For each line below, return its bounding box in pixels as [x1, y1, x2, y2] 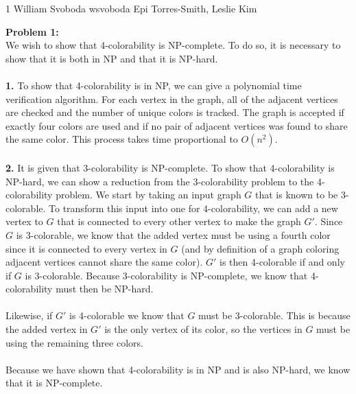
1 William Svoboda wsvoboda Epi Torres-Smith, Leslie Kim [5, 1, 257, 15]
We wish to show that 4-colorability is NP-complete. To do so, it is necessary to [5, 38, 341, 52]
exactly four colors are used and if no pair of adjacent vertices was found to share [5, 118, 348, 132]
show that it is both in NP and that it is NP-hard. [5, 51, 218, 65]
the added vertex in [5, 322, 88, 336]
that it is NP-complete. [5, 375, 103, 390]
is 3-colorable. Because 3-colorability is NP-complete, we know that [25, 268, 308, 282]
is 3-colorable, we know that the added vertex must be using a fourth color [16, 227, 331, 242]
